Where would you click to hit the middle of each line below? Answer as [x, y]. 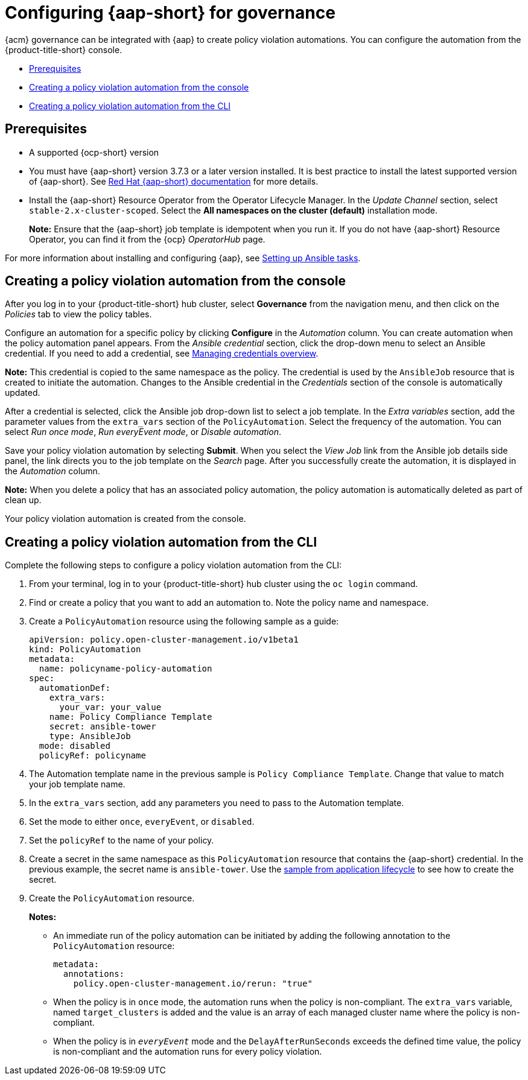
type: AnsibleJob [90, 736]
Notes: [43, 917]
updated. [23, 393]
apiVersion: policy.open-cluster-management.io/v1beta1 [164, 640]
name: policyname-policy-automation [126, 669]
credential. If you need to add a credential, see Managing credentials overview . [162, 354]
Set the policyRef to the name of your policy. [122, 840]
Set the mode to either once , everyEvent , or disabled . [142, 822]
